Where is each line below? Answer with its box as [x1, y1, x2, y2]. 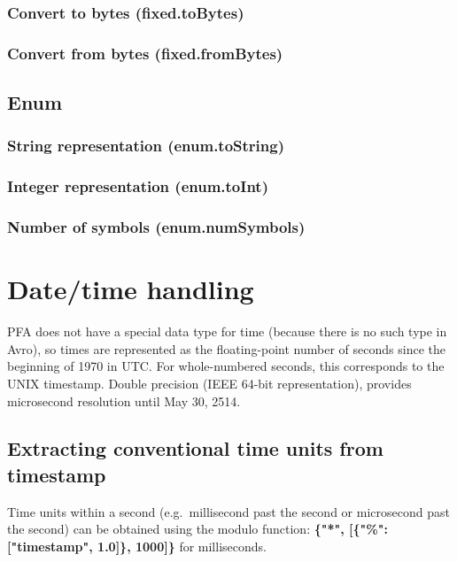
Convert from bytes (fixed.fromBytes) [7, 42, 283, 64]
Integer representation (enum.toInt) [7, 175, 268, 197]
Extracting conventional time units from [7, 435, 383, 462]
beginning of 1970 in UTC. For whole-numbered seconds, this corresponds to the [7, 357, 445, 375]
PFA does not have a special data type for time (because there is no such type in [7, 322, 447, 341]
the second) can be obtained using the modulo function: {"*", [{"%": [7, 520, 388, 538]
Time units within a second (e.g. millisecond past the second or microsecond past [7, 502, 450, 520]
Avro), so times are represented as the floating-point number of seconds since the [7, 339, 445, 358]
